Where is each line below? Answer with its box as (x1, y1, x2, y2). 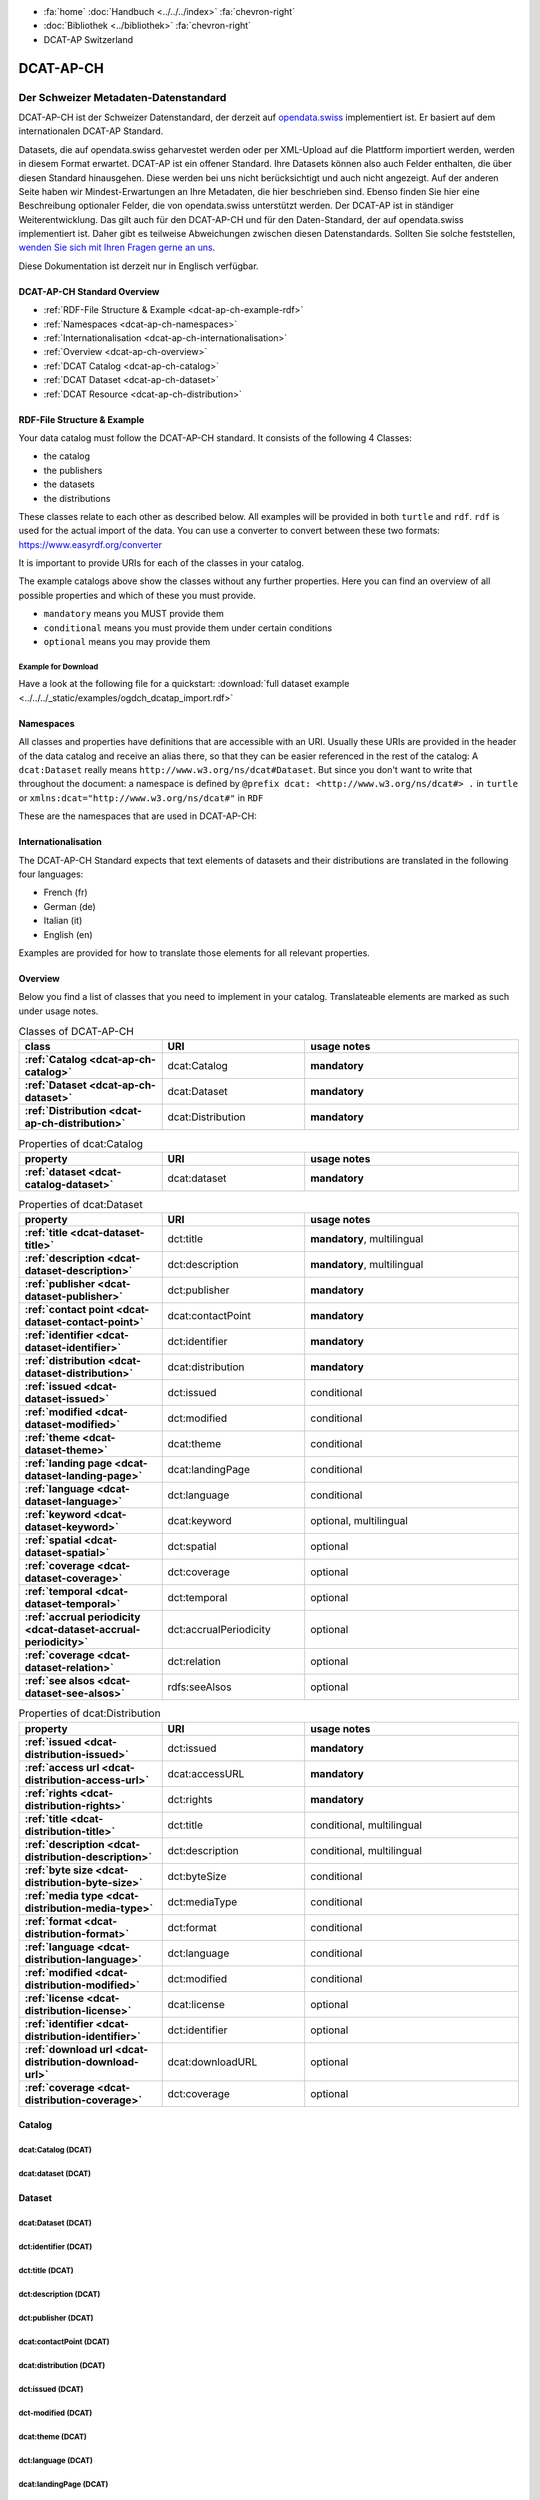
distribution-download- (24, 2055, 139, 2069)
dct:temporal (167, 1591, 228, 1605)
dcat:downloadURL (167, 2055, 258, 2069)
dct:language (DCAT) (18, 2455, 94, 2465)
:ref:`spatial (24, 1533, 82, 1547)
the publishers (43, 464, 103, 476)
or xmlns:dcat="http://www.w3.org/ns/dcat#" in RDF (18, 791, 264, 804)
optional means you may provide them (43, 636, 211, 648)
